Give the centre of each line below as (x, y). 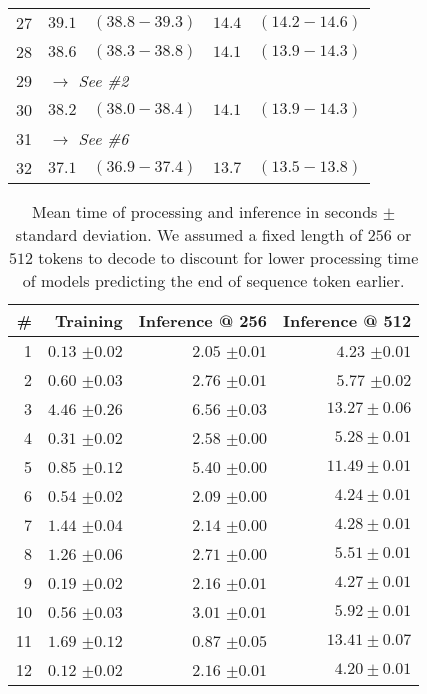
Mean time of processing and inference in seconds (205, 211)
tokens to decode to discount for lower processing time (228, 257)
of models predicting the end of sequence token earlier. (213, 280)
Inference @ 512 (347, 320)
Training (89, 320)
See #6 (103, 138)
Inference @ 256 (202, 320)
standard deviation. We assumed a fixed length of (189, 234)
